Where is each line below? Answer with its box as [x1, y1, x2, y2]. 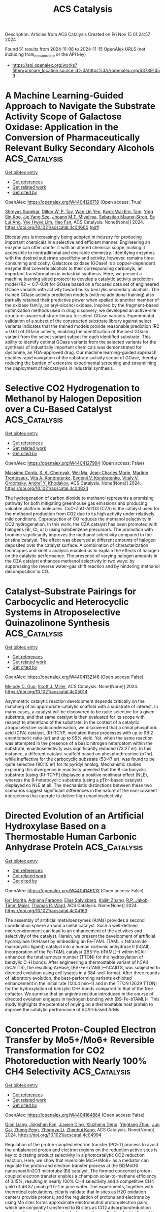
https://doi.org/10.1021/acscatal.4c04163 [5, 908, 88, 913]
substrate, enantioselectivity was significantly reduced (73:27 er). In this [5, 745, 152, 751]
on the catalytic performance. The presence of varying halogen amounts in [5, 553, 158, 559]
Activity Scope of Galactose [5, 111, 122, 122]
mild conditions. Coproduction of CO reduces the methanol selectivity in [5, 516, 152, 522]
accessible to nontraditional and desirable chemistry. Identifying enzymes [5, 250, 155, 256]
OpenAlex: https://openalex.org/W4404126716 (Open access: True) [5, 199, 142, 205]
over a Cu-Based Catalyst [5, 404, 112, 415]
